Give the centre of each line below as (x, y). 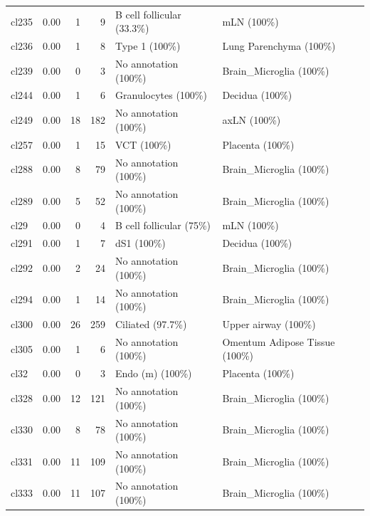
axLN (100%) (252, 120)
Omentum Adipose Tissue (279, 341)
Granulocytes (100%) (161, 95)
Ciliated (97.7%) (151, 324)
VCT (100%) (143, 144)
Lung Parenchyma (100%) (279, 46)
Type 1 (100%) (148, 46)
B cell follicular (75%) (163, 225)
